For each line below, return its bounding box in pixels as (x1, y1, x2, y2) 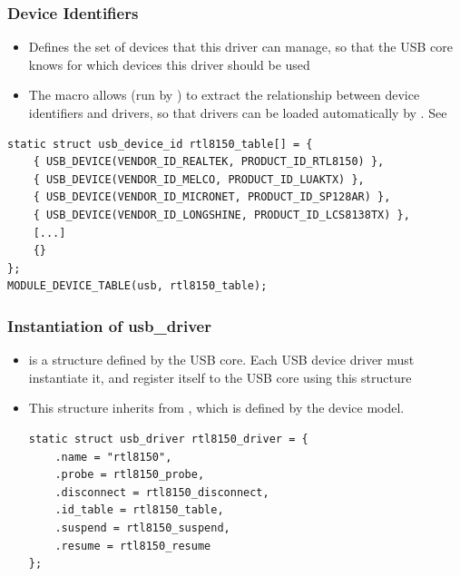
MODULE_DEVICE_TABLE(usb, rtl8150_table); (7, 279, 268, 293)
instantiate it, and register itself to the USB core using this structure (28, 367, 412, 386)
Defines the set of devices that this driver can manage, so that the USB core (28, 37, 453, 56)
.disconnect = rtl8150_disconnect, (54, 485, 269, 499)
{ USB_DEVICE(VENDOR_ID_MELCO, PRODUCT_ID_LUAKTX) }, (33, 172, 365, 186)
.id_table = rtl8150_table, (54, 503, 224, 517)
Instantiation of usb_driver (7, 314, 211, 337)
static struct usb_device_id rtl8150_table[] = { (7, 137, 313, 151)
